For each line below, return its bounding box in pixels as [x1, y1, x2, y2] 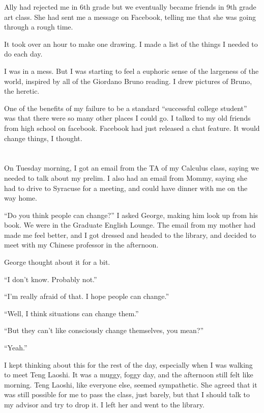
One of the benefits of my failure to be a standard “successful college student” [4, 102, 247, 113]
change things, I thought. [4, 132, 82, 143]
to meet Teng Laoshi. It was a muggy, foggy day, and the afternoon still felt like [4, 369, 253, 380]
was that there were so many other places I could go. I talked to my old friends [4, 113, 251, 123]
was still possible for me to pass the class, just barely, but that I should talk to [4, 389, 250, 400]
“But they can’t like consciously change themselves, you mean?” [4, 325, 204, 336]
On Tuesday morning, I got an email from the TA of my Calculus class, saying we [4, 162, 259, 173]
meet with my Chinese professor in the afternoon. [4, 239, 159, 250]
